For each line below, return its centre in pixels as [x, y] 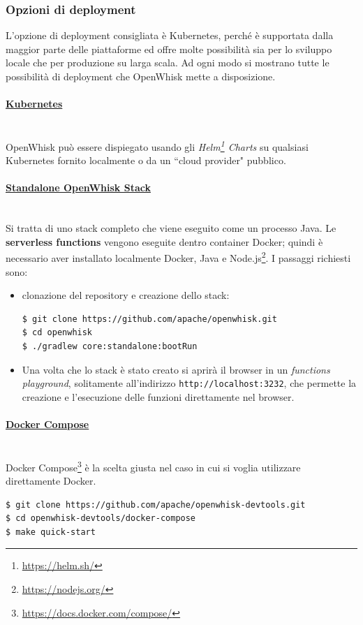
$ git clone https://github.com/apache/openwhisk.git [149, 319]
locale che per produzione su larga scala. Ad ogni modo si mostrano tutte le [168, 62]
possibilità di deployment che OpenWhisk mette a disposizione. [141, 76]
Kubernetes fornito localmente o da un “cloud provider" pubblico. [146, 160]
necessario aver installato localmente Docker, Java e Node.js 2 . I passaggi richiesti [178, 257]
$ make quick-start [51, 532]
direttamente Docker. [51, 481]
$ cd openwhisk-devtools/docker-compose [101, 519]
